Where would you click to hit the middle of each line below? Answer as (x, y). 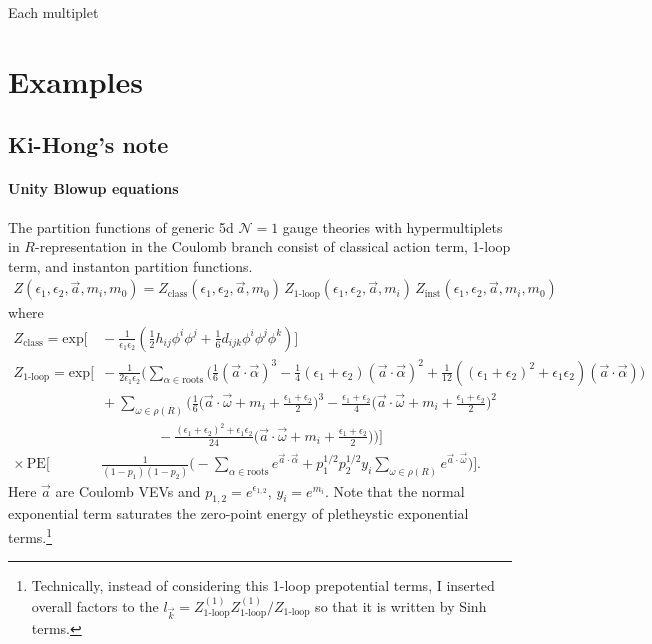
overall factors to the (95, 605)
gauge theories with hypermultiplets (392, 226)
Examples (75, 80)
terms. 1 (30, 535)
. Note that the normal (394, 490)
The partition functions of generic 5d (121, 226)
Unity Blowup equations (93, 188)
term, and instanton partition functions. (130, 265)
